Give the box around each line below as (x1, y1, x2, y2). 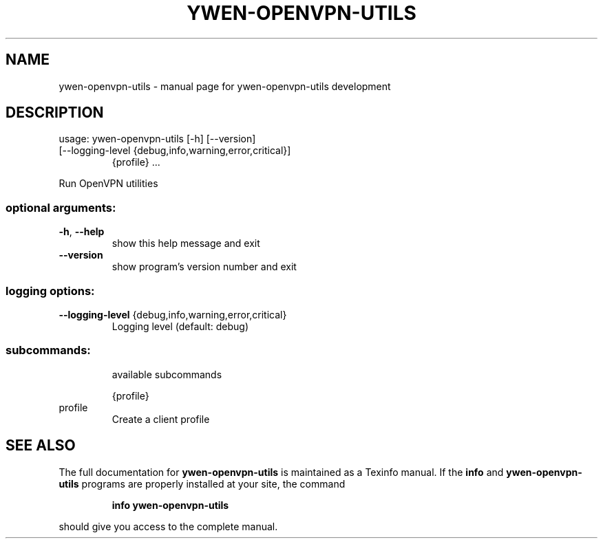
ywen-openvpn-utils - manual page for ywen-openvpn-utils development (59, 80, 391, 92)
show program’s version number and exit (112, 261, 297, 273)
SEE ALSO (6, 437, 76, 455)
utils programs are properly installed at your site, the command (59, 477, 346, 490)
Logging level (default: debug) (112, 320, 249, 332)
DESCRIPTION (6, 104, 104, 122)
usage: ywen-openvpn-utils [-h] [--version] (59, 133, 256, 145)
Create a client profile (112, 413, 210, 425)
